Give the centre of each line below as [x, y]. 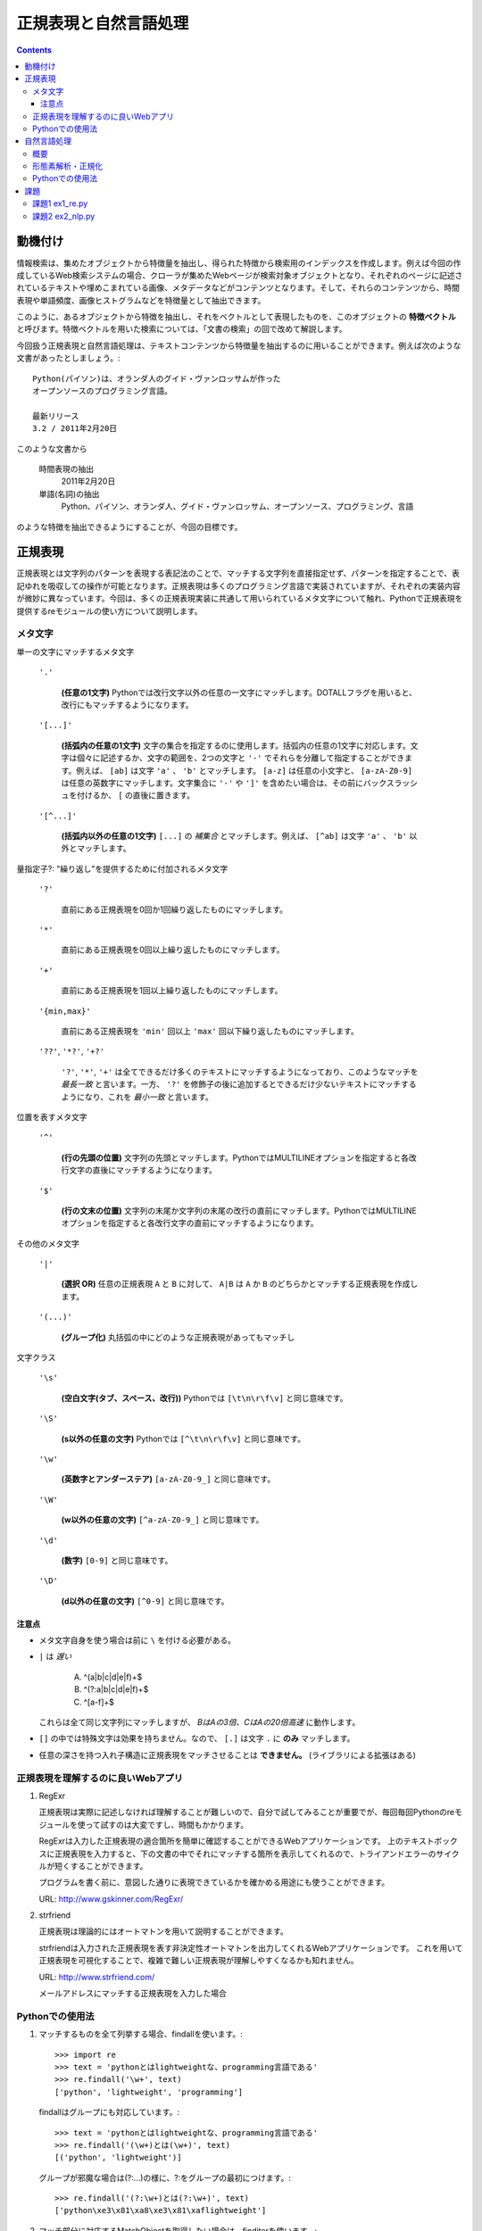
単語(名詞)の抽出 [69, 493]
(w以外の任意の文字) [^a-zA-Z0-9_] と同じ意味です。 [162, 1520]
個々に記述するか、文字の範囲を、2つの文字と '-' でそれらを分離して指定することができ [241, 758]
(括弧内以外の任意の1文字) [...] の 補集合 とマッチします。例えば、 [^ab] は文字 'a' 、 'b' [234, 836]
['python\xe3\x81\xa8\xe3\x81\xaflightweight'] [161, 2210]
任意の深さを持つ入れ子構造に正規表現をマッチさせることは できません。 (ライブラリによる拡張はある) [228, 1754]
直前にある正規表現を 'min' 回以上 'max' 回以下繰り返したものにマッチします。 [210, 1031]
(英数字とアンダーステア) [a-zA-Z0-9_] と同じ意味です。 [168, 1479]
